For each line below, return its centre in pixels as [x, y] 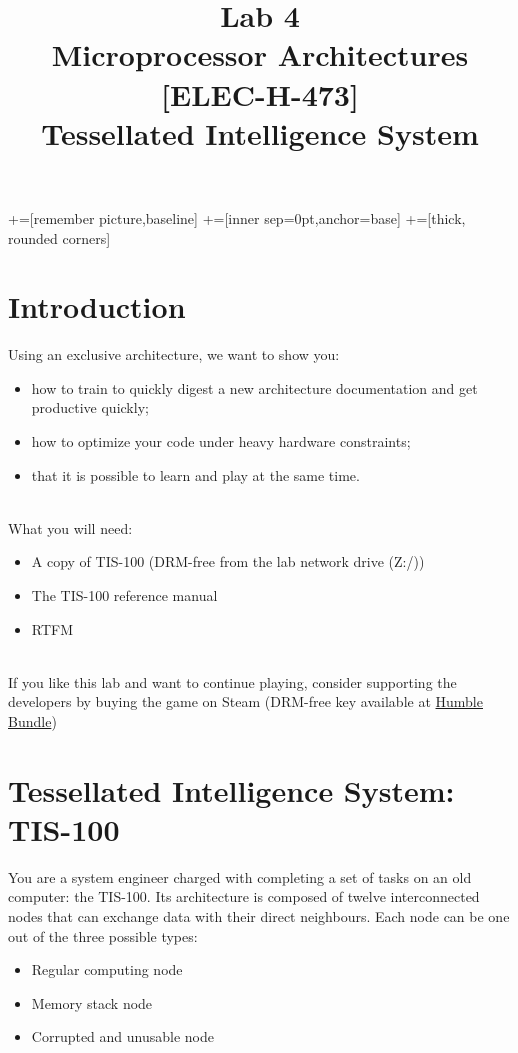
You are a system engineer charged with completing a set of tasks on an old [240, 876]
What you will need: [70, 527]
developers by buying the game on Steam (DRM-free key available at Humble [245, 701]
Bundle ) [32, 720]
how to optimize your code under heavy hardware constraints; [221, 441]
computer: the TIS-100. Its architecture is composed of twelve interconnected [244, 896]
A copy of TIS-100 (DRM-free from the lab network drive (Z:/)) [228, 561]
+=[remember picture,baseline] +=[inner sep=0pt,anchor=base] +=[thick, [237, 217]
